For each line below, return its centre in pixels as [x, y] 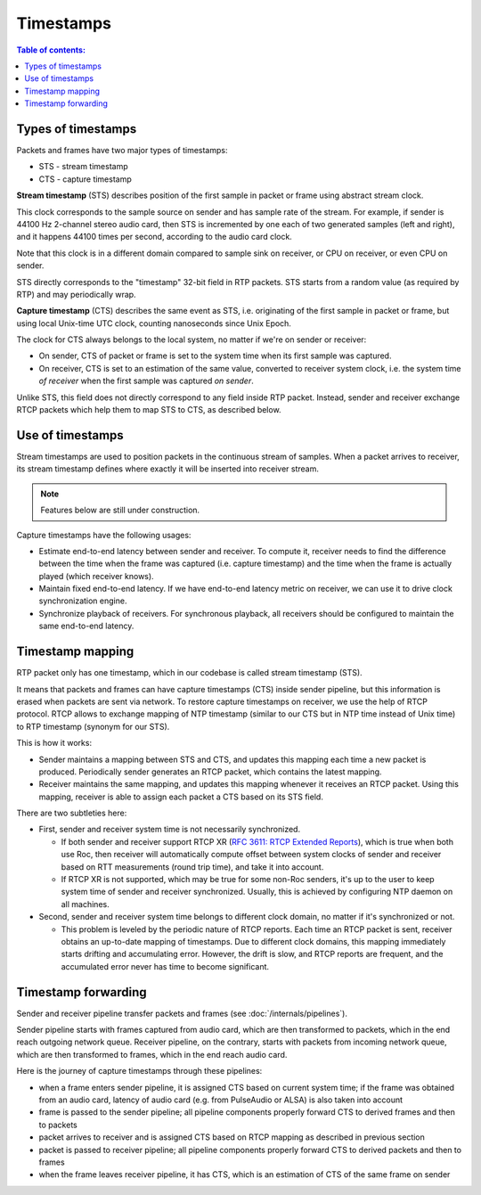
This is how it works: [54, 743]
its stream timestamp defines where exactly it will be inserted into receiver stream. [168, 469]
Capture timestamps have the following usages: [104, 535]
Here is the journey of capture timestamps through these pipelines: [139, 1071]
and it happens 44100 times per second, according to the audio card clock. [155, 237]
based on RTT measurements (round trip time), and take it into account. [192, 867]
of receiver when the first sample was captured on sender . [146, 381]
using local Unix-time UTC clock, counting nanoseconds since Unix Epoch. [154, 323]
